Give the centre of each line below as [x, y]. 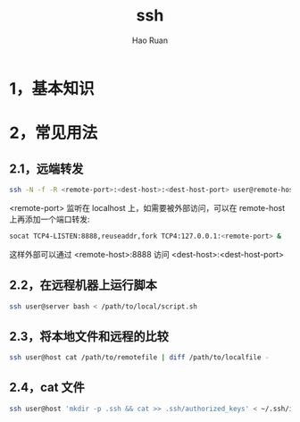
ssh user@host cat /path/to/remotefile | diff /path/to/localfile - [139, 358]
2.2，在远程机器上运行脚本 [83, 286]
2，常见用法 [54, 133]
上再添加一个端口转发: [50, 219]
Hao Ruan [150, 40]
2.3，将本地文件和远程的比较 [89, 336]
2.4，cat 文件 [47, 388]
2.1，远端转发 [46, 169]
